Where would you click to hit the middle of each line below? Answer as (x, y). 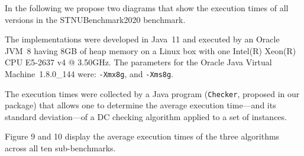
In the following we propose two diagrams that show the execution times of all (147, 8)
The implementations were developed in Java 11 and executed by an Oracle (142, 39)
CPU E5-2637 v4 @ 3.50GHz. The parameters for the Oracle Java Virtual (138, 62)
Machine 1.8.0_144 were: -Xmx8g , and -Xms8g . (89, 73)
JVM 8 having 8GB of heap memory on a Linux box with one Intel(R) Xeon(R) (151, 50)
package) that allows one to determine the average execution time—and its (140, 105)
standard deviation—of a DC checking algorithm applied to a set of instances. (146, 116)
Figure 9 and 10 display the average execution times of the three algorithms (142, 136)
